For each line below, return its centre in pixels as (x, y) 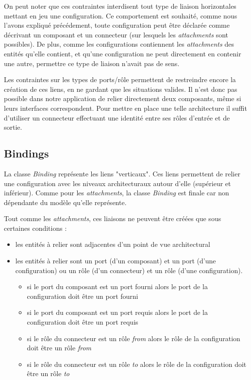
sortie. (13, 127)
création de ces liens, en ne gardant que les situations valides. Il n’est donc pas (121, 89)
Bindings (26, 153)
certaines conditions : (35, 228)
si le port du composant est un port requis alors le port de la (117, 312)
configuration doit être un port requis (83, 322)
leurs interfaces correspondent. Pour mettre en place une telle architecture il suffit (125, 108)
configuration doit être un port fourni (83, 296)
